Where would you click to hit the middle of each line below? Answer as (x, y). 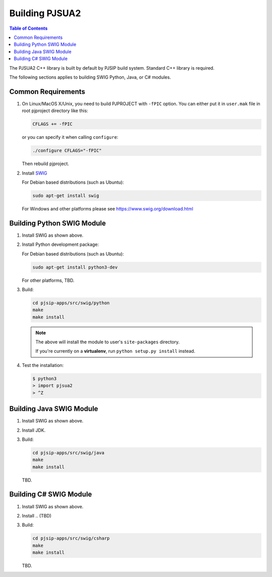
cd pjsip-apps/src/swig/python (71, 303)
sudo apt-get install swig (66, 195)
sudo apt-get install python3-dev (75, 267)
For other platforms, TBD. (48, 280)
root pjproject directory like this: (55, 111)
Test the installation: (43, 365)
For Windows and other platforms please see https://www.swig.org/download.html (108, 208)
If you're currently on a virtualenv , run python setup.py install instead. (115, 351)
